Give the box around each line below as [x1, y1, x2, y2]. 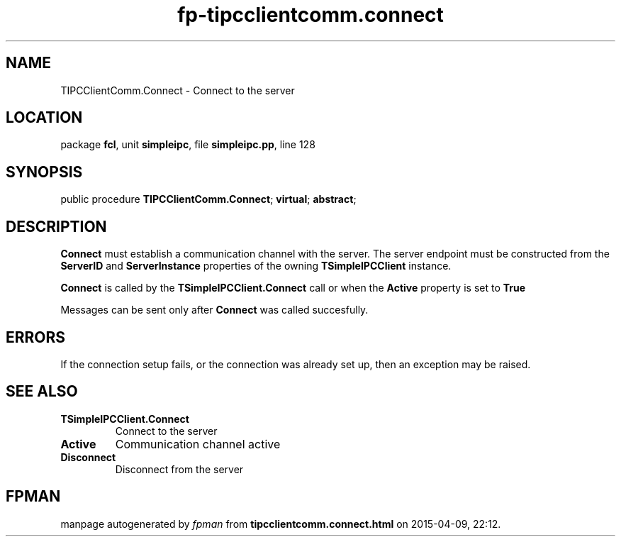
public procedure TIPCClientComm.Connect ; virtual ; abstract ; [60, 193, 357, 206]
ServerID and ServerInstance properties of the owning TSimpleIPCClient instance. [60, 260, 452, 272]
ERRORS [6, 328, 66, 346]
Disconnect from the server [115, 463, 244, 475]
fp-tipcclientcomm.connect [177, 3, 444, 27]
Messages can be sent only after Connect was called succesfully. [60, 304, 369, 316]
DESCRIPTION [6, 217, 107, 236]
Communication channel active [115, 436, 281, 451]
